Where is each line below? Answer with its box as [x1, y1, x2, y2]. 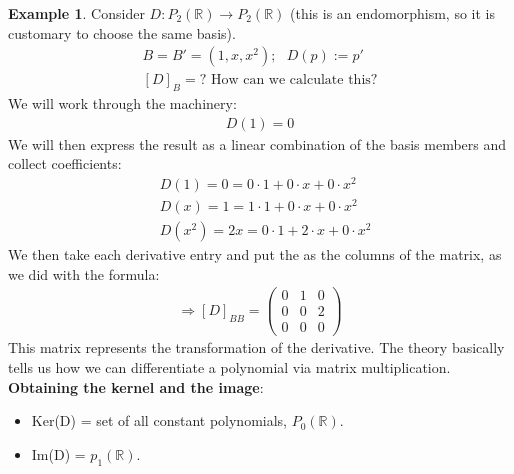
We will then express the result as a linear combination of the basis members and [8, 133, 507, 154]
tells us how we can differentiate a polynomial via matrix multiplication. [8, 357, 451, 378]
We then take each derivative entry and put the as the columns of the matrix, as [8, 244, 502, 265]
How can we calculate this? [210, 73, 378, 88]
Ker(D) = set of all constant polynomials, [31, 410, 287, 431]
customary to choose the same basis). [8, 22, 236, 43]
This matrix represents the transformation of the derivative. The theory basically [8, 337, 505, 358]
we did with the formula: [8, 263, 160, 284]
